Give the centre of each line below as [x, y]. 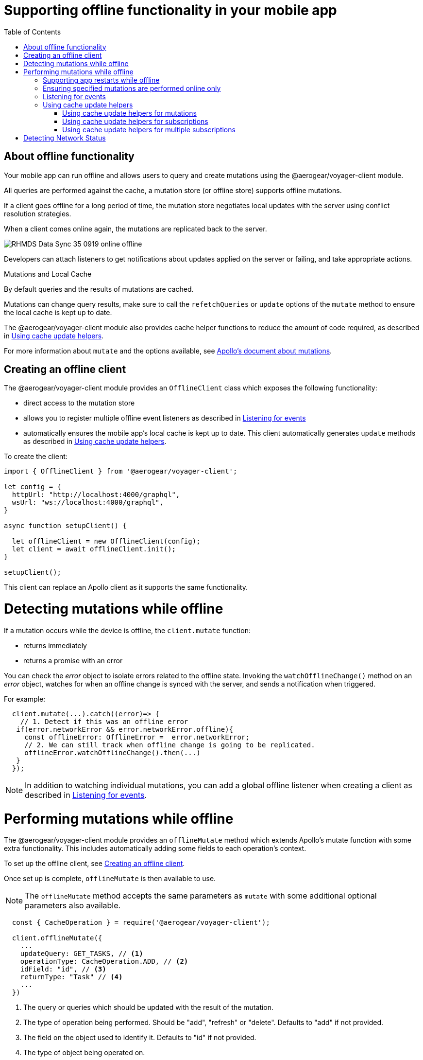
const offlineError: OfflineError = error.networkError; [137, 737]
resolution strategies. [38, 213]
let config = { [33, 487]
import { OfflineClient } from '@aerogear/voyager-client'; [121, 471]
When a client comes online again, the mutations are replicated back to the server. [135, 229]
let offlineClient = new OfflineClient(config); [106, 541]
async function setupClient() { [65, 526]
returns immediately [55, 645]
